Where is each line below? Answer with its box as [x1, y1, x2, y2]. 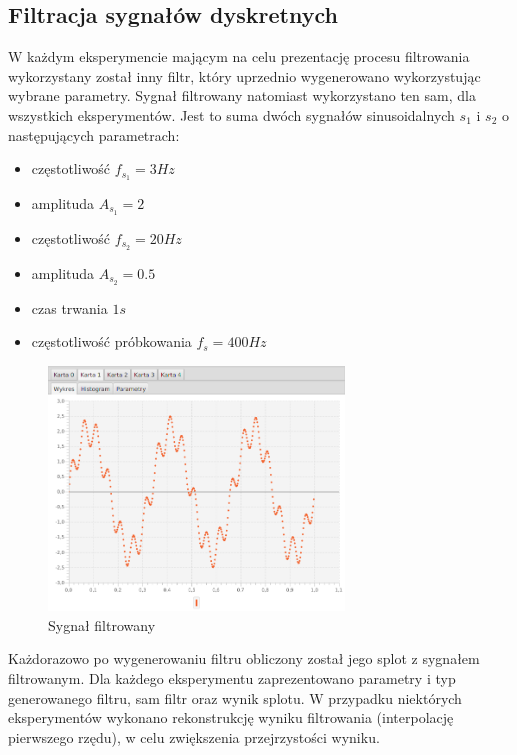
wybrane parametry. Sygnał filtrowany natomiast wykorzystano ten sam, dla [8, 85, 476, 106]
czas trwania [31, 297, 108, 318]
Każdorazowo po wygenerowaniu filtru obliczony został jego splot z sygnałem [8, 648, 480, 669]
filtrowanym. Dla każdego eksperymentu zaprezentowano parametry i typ [8, 667, 456, 688]
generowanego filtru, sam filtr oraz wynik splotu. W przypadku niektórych [8, 687, 462, 708]
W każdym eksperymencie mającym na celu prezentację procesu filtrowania [8, 46, 470, 67]
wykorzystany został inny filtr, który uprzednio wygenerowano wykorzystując [8, 65, 481, 86]
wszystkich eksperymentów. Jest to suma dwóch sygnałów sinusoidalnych [8, 104, 455, 125]
